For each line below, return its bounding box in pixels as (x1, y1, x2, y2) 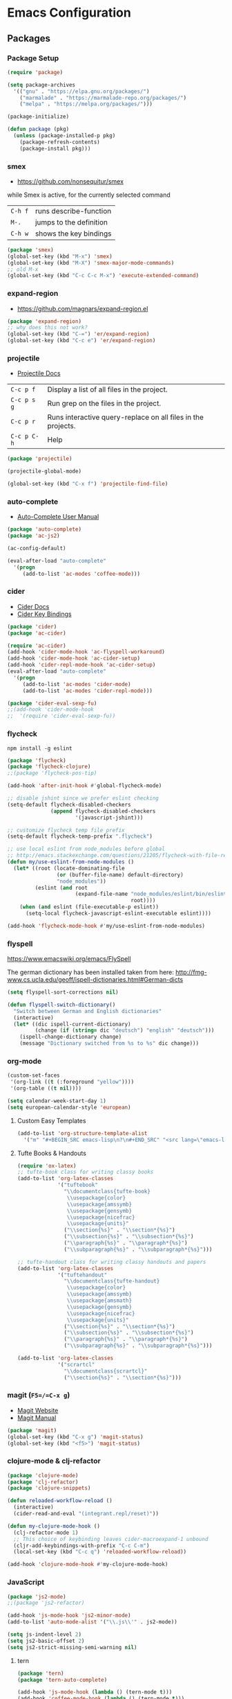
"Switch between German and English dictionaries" (13, 1007, 162, 1014)
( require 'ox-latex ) (17, 1162, 77, 1169)
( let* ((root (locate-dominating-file (13, 865, 126, 872)
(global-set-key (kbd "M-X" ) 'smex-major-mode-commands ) (7, 259, 175, 266)
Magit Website (17, 1406, 59, 1414)
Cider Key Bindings (17, 610, 72, 618)
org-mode (7, 1057, 42, 1066)
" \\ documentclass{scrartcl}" (64, 1367, 148, 1375)
